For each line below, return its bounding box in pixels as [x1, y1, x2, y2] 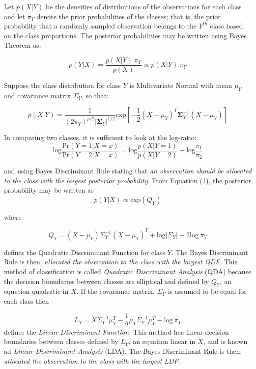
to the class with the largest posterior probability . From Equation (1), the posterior [4, 175, 252, 185]
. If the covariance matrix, [76, 286, 155, 296]
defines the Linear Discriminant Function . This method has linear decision [4, 326, 229, 337]
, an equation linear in [128, 336, 196, 346]
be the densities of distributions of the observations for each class [45, 1, 242, 11]
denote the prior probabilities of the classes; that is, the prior [36, 11, 221, 21]
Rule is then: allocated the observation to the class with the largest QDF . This [4, 256, 237, 267]
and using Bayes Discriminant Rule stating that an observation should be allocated [4, 166, 252, 176]
